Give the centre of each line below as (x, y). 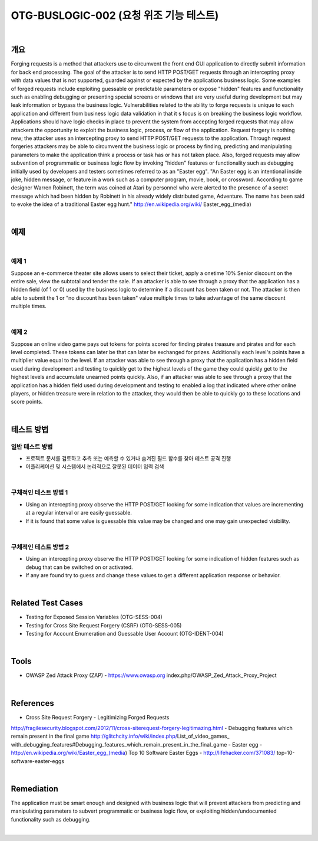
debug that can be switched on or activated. (79, 567)
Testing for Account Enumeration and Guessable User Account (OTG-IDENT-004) (125, 634)
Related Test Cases (47, 603)
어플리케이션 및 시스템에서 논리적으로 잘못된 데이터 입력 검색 (95, 467)
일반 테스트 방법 (32, 447)
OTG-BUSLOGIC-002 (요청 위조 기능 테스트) (115, 15)
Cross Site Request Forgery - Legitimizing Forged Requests (97, 717)
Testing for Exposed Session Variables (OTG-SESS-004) (94, 617)
